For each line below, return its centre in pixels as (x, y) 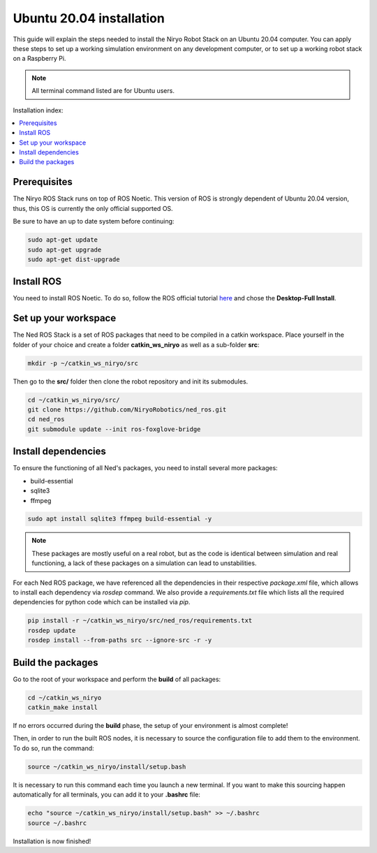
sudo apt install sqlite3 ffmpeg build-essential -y (120, 519)
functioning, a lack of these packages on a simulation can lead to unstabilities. (144, 563)
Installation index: (38, 110)
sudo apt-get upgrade (65, 249)
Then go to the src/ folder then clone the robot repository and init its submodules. (131, 381)
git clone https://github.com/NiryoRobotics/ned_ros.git (127, 410)
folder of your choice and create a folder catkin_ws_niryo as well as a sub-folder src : (136, 344)
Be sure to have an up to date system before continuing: (94, 221)
